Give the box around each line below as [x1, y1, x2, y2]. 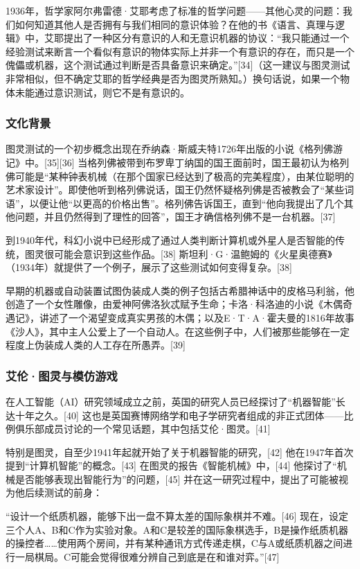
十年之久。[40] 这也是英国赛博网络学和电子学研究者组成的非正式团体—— [15, 408, 344, 422]
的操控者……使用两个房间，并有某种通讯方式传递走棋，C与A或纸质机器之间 [6, 536, 343, 550]
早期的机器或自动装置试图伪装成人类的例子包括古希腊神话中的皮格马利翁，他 [6, 283, 354, 297]
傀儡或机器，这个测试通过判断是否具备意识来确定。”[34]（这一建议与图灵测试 [6, 58, 350, 72]
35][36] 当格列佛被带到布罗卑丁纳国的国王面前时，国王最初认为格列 [46, 155, 350, 169]
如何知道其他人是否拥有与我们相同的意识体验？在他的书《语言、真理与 [15, 17, 335, 31]
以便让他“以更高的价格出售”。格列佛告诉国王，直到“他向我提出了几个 [29, 195, 344, 210]
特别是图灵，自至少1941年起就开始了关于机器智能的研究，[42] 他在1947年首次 [6, 444, 354, 459]
